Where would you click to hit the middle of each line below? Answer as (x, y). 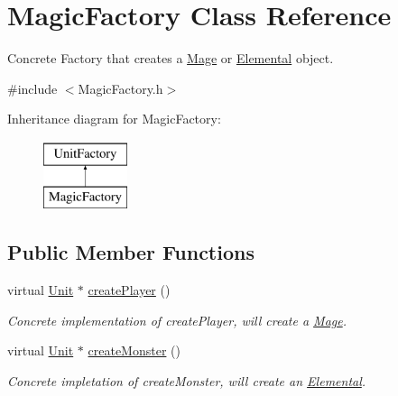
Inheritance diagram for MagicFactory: (114, 119)
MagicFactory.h (120, 88)
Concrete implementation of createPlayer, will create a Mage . (177, 320)
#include (32, 88)
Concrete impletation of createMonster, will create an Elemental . (187, 381)
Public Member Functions (131, 252)
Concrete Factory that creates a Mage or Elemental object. (171, 58)
